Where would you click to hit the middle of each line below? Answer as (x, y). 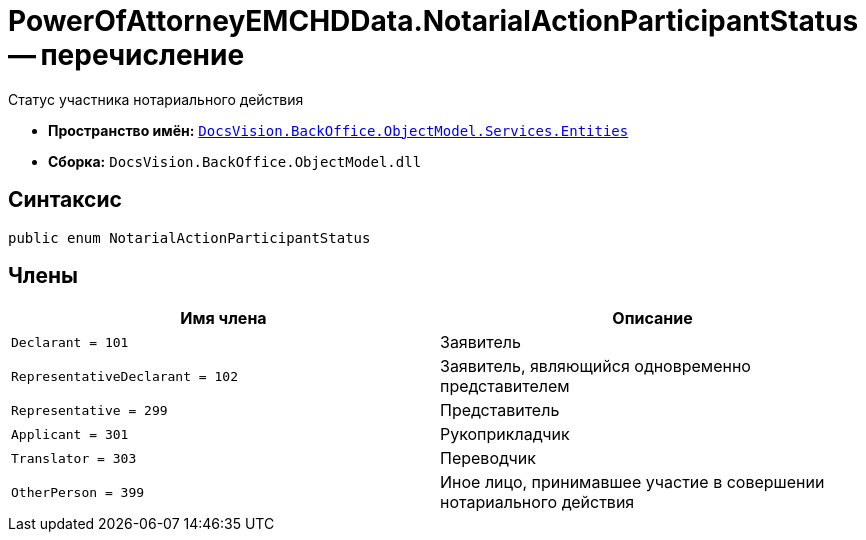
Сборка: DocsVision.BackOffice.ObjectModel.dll (235, 161)
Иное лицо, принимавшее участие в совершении (632, 482)
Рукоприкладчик (505, 434)
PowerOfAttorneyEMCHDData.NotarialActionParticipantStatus (433, 21)
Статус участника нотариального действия (156, 99)
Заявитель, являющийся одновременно (595, 366)
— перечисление (126, 55)
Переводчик (488, 458)
